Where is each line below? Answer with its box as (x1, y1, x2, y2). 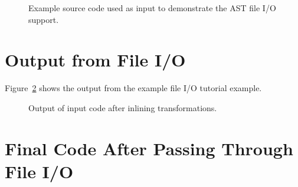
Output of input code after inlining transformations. (28, 101, 217, 113)
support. (28, 13, 59, 25)
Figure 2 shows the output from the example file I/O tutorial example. (5, 82, 262, 94)
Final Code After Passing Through (5, 136, 293, 160)
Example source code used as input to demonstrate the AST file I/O (28, 2, 276, 14)
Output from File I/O (5, 48, 186, 72)
